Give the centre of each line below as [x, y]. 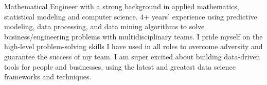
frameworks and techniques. [48, 77]
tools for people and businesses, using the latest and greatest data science [120, 66]
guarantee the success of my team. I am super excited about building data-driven [132, 56]
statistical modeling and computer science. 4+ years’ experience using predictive [131, 16]
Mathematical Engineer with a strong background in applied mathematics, [122, 6]
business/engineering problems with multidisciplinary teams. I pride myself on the [133, 36]
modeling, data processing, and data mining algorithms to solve [104, 26]
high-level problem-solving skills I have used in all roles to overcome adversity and [133, 46]
